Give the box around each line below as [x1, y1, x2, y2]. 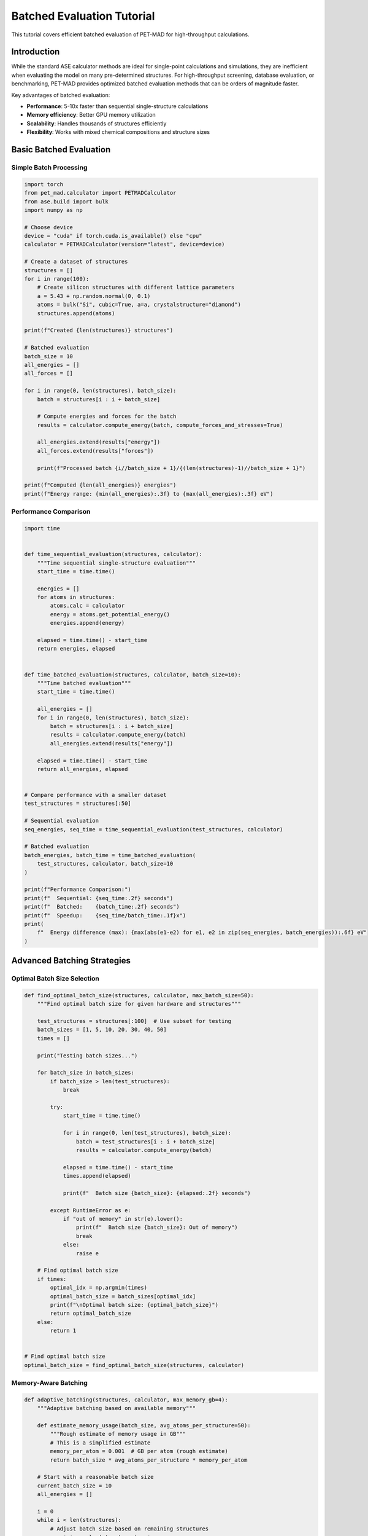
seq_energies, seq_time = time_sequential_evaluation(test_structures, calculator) [24, 826, 283, 833]
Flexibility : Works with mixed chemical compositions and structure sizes [26, 128, 210, 136]
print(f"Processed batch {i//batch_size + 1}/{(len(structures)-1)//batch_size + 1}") [37, 464, 306, 471]
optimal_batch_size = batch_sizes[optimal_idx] [50, 1293, 196, 1299]
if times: [37, 1275, 67, 1282]
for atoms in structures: [37, 594, 115, 601]
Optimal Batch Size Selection [11, 974, 99, 983]
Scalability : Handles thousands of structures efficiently [26, 120, 167, 127]
